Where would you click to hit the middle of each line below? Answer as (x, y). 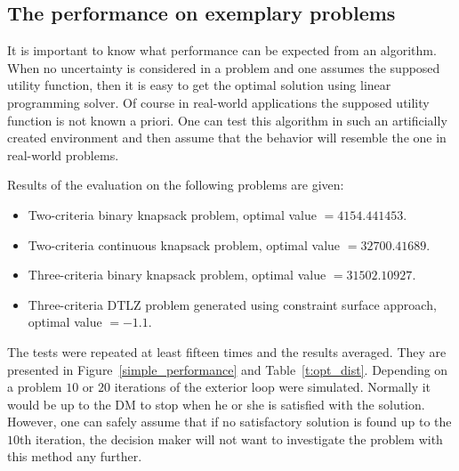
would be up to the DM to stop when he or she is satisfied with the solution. (216, 404)
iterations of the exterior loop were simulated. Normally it (273, 387)
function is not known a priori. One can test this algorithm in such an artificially (227, 120)
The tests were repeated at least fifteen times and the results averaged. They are (227, 351)
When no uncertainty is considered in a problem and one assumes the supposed (224, 67)
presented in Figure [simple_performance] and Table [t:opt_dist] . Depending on (228, 369)
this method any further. (75, 456)
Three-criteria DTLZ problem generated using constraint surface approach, (232, 304)
